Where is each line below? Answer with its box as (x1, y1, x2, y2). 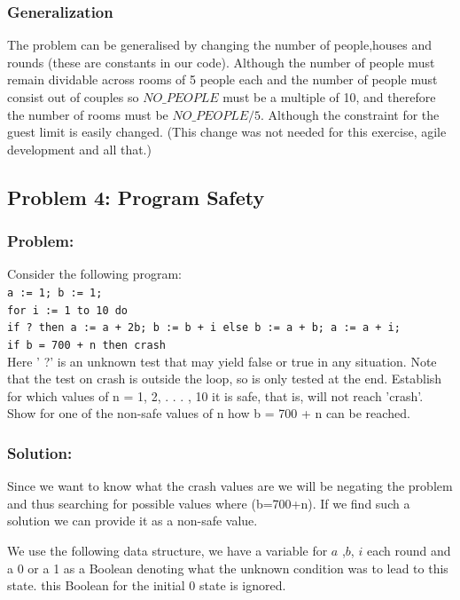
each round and (366, 541, 451, 559)
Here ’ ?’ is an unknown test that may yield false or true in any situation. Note (7, 351, 437, 370)
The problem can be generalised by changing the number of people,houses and (7, 36, 433, 54)
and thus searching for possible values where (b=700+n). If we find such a (7, 493, 410, 512)
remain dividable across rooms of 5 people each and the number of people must (7, 70, 438, 89)
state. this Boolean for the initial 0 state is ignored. (7, 576, 286, 595)
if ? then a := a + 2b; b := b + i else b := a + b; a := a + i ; (7, 321, 401, 335)
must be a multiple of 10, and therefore (222, 88, 436, 106)
